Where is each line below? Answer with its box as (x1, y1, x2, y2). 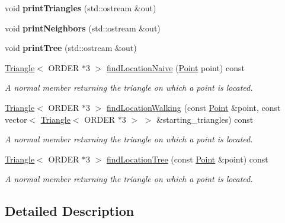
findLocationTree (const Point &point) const (106, 152, 268, 165)
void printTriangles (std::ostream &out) (5, 2, 156, 14)
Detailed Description (5, 202, 135, 220)
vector (5, 113, 27, 125)
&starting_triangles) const (156, 113, 254, 125)
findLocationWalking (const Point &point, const (106, 101, 281, 113)
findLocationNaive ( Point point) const (106, 61, 245, 74)
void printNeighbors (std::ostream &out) (5, 21, 161, 34)
